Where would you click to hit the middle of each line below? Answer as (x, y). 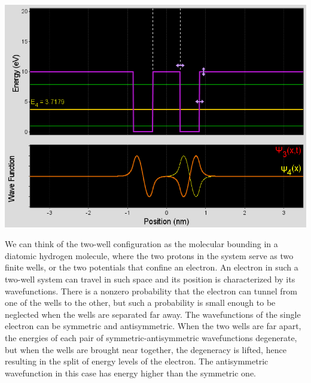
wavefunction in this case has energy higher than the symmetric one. (131, 373)
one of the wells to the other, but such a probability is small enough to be (140, 303)
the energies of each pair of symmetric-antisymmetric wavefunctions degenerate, (151, 337)
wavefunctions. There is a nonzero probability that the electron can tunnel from (151, 291)
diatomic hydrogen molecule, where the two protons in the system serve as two (149, 255)
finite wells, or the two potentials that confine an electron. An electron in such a (152, 267)
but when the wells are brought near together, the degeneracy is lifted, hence (146, 349)
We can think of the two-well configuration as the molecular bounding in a (141, 244)
